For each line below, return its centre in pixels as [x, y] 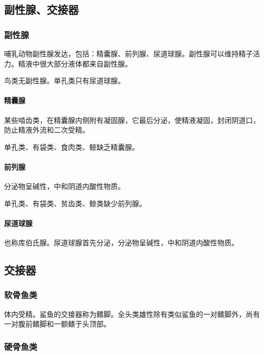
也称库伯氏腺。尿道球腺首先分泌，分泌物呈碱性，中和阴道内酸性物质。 [121, 243]
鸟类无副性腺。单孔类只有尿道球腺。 [64, 80]
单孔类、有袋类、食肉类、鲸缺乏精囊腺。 [72, 147]
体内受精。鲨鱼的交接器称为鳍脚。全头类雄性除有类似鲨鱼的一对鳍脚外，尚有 [132, 314]
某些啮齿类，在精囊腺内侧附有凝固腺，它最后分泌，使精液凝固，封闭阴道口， [132, 120]
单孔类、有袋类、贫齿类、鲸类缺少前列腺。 [75, 203]
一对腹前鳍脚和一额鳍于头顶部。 [57, 324]
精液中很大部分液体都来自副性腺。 [75, 63]
